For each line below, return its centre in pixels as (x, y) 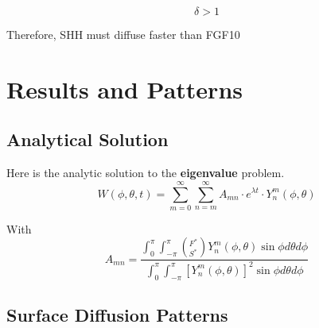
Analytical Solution (88, 139)
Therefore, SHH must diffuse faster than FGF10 (123, 34)
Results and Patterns (124, 89)
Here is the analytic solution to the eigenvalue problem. (146, 173)
